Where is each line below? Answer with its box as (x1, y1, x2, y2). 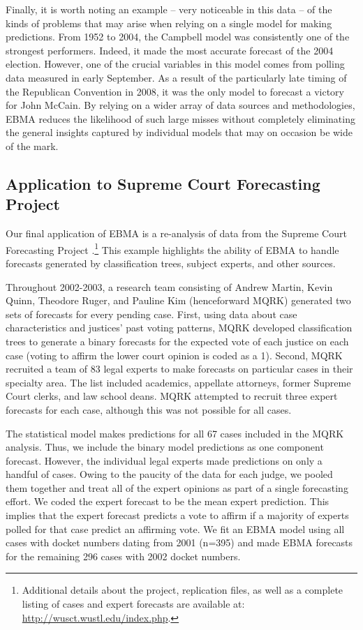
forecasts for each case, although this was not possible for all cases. (6, 402, 292, 417)
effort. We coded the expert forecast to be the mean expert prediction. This (6, 494, 329, 509)
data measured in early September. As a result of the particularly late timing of (6, 70, 347, 84)
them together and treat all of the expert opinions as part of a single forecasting (6, 480, 348, 495)
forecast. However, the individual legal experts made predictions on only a (6, 453, 323, 467)
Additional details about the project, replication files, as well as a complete (22, 583, 343, 597)
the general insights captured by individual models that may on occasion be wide (6, 125, 353, 140)
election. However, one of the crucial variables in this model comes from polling (6, 57, 345, 71)
